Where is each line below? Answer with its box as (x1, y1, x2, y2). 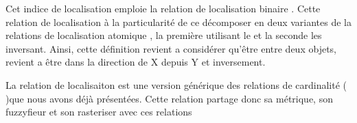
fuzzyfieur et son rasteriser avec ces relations (5, 105, 192, 119)
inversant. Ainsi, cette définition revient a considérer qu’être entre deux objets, (5, 41, 336, 55)
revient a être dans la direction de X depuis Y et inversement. (5, 55, 266, 69)
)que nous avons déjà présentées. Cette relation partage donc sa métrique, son (5, 91, 333, 105)
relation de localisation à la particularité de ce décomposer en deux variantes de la (5, 14, 352, 29)
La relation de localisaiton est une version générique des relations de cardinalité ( (5, 77, 347, 92)
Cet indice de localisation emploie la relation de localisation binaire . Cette (5, 1, 321, 15)
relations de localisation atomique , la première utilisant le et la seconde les (5, 28, 322, 42)
